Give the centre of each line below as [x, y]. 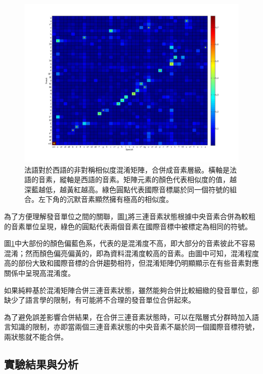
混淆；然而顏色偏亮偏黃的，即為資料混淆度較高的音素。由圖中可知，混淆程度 [131, 253]
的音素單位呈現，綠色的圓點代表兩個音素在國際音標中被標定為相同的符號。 [128, 226]
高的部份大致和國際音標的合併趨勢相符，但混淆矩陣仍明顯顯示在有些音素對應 [131, 263]
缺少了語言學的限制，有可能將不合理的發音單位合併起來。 [100, 300]
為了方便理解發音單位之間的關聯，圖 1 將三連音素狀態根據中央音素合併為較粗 [130, 216]
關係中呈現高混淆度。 [39, 273]
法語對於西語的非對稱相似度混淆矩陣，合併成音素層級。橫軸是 [127, 169]
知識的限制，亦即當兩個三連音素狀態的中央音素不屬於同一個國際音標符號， [135, 327]
